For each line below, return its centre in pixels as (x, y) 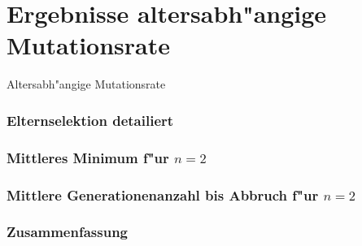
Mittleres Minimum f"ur (88, 157)
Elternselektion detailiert (90, 120)
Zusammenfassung (68, 232)
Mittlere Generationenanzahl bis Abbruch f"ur (163, 194)
